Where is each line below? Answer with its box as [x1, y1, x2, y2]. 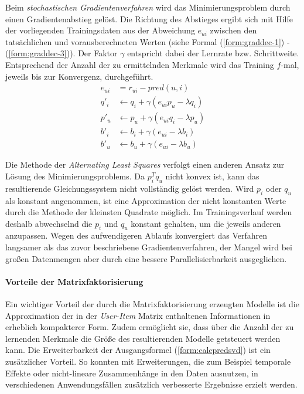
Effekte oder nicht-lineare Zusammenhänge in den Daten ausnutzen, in [5, 366, 258, 379]
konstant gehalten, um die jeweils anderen [131, 217, 281, 229]
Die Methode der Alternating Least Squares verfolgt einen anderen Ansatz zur [5, 158, 285, 171]
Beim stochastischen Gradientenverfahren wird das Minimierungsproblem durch [5, 1, 291, 13]
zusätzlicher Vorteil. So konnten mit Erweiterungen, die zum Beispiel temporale [5, 355, 291, 368]
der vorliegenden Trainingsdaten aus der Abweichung [5, 24, 195, 36]
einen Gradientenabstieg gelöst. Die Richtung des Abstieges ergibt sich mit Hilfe [5, 12, 293, 25]
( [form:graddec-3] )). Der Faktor [5, 47, 118, 59]
